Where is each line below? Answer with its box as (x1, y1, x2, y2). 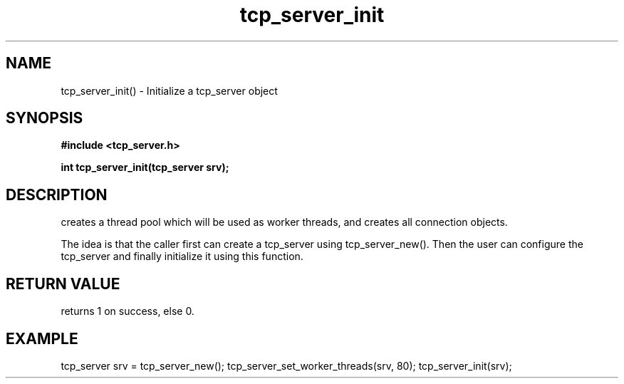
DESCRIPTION (6, 185, 108, 204)
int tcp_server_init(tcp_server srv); (61, 161, 229, 174)
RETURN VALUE (6, 274, 120, 293)
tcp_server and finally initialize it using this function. (61, 250, 303, 263)
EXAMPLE (6, 329, 78, 348)
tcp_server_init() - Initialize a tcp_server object (61, 84, 278, 97)
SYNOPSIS (6, 109, 83, 128)
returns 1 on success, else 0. (61, 305, 194, 318)
